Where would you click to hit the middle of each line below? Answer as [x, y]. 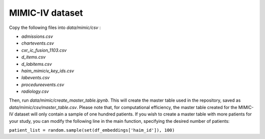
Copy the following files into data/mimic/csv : [55, 28]
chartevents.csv [38, 43]
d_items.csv [34, 57]
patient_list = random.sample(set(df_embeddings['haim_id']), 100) [92, 130]
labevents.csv [36, 78]
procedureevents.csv [43, 84]
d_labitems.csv [37, 64]
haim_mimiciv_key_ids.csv [48, 71]
